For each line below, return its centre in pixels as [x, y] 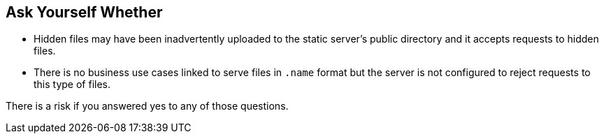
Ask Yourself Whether [84, 12]
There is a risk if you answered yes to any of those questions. [147, 106]
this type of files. [72, 85]
